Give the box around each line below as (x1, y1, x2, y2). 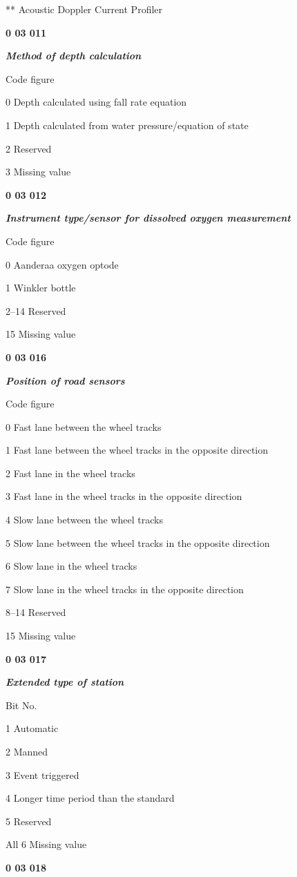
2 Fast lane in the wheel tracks (6, 465, 135, 480)
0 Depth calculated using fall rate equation (6, 95, 187, 109)
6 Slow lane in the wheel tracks (6, 559, 137, 573)
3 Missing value (6, 164, 71, 179)
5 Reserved (6, 813, 52, 828)
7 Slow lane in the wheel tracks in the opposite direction (6, 581, 244, 596)
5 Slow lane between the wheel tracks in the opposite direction (6, 535, 270, 550)
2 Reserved (6, 141, 52, 155)
